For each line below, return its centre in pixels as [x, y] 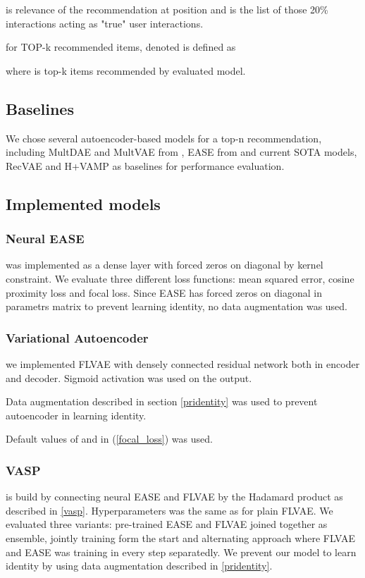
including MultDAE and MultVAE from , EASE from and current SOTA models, [181, 152]
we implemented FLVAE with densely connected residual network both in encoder [183, 363]
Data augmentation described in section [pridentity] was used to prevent [162, 401]
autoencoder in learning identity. [76, 415]
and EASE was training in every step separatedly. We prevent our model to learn [181, 552]
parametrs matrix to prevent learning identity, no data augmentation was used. [177, 306]
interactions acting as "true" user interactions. [105, 23]
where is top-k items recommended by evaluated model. [126, 70]
